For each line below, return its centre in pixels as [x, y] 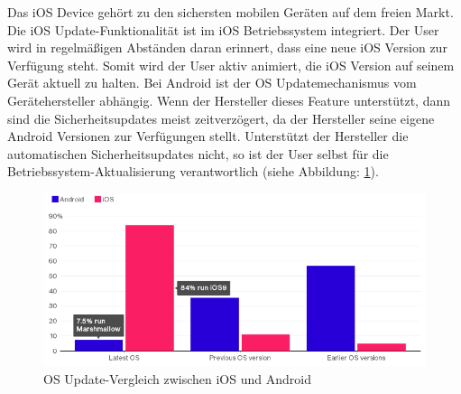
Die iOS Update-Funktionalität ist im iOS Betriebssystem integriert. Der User [223, 29]
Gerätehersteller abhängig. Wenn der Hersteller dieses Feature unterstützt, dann [229, 100]
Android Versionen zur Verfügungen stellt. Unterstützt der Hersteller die [208, 136]
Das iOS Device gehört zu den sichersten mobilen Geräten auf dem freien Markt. [230, 12]
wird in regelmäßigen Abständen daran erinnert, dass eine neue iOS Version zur [227, 47]
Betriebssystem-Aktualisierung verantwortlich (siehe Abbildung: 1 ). [193, 171]
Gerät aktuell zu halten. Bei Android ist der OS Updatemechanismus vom [212, 83]
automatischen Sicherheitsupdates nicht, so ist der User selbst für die [198, 153]
